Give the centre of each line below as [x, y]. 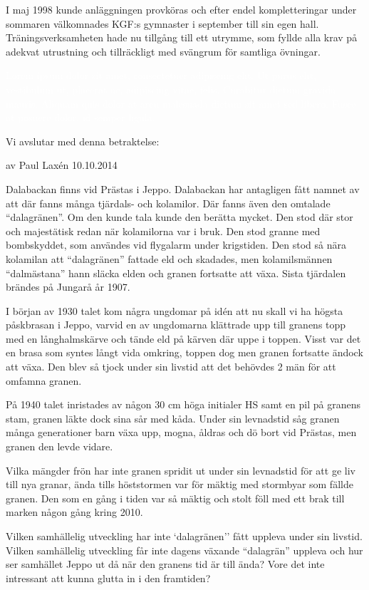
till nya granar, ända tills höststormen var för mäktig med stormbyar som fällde [180, 484]
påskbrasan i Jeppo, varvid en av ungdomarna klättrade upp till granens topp [176, 325]
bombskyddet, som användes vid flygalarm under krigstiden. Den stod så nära [176, 245]
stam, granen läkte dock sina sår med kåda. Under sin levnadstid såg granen [173, 418]
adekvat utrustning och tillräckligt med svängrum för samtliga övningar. [163, 51]
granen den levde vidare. [59, 446]
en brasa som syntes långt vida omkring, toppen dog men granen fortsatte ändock [184, 352]
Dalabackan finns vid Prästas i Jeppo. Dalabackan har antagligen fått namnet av [183, 188]
